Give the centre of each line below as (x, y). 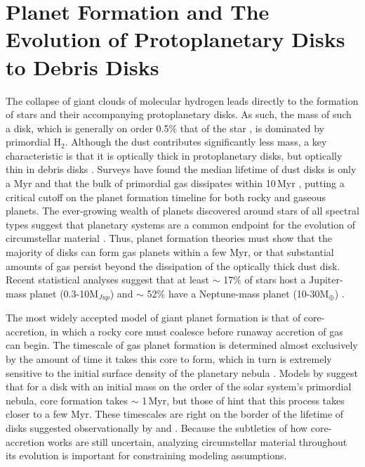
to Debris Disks (82, 66)
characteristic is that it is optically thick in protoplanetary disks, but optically (174, 155)
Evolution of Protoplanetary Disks (175, 39)
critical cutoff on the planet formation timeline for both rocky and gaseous (166, 197)
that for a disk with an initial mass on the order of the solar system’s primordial (179, 386)
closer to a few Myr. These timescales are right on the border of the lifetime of (175, 414)
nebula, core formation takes (67, 400)
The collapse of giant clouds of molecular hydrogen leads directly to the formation (182, 100)
